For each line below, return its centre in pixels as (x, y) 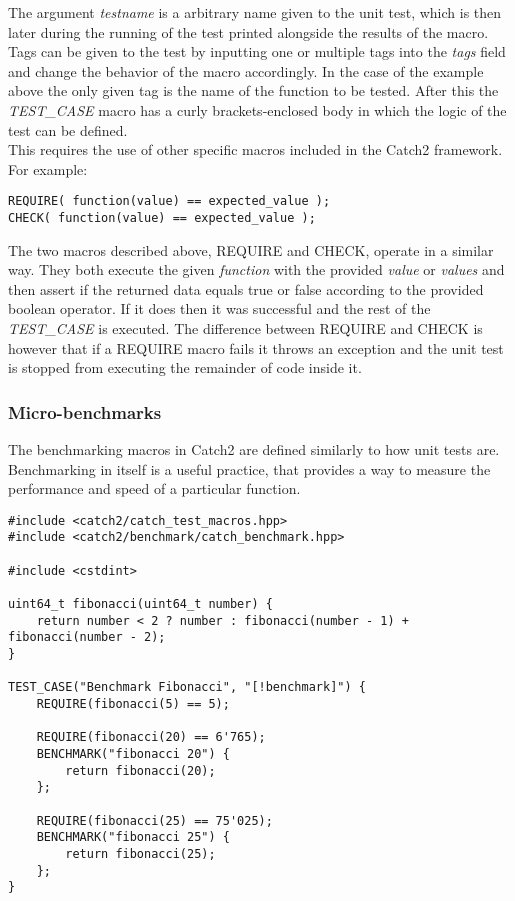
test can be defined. (68, 129)
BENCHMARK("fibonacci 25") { (133, 837)
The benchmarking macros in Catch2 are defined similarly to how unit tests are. (254, 449)
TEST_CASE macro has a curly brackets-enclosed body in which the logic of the (257, 109)
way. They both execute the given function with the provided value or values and (256, 269)
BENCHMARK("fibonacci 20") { (133, 754)
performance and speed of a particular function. (154, 488)
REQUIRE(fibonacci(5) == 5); (133, 704)
